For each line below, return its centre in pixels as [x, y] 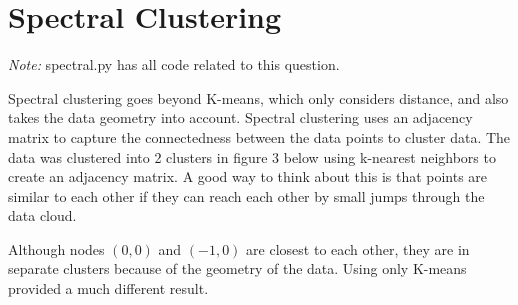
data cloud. [42, 215]
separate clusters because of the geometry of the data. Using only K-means [237, 268]
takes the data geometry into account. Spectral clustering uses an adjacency [240, 117]
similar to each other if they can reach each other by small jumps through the [246, 195]
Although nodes [56, 248]
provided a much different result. [108, 288]
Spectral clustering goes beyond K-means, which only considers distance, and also [258, 97]
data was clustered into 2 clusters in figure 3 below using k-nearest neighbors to [252, 156]
